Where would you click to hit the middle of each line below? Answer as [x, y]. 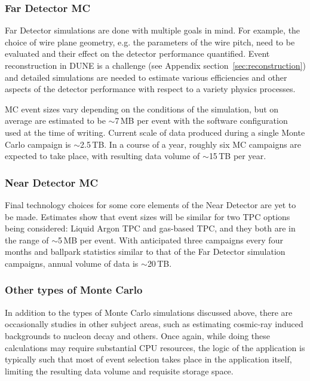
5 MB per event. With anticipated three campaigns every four [171, 240]
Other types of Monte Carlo [74, 290]
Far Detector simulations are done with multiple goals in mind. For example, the [153, 30]
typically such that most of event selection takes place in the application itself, [148, 359]
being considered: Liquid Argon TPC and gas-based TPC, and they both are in [150, 228]
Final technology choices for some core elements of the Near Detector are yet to [151, 204]
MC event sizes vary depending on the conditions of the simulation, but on [142, 109]
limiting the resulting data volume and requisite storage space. [119, 371]
